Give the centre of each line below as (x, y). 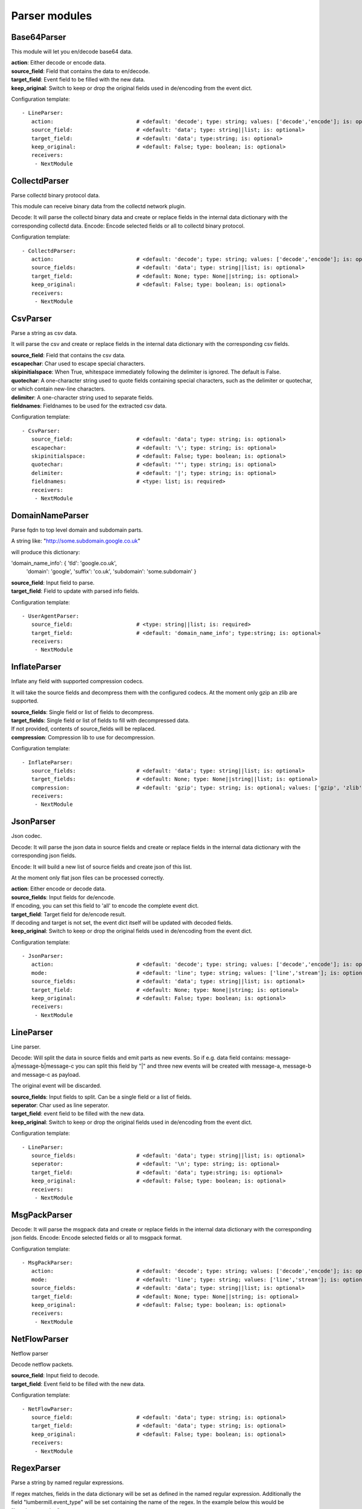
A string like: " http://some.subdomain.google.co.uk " (76, 541)
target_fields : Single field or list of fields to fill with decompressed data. (100, 720)
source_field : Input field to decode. (55, 1376)
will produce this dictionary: (46, 552)
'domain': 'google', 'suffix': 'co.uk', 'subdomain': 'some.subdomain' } (111, 572)
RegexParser (36, 1468)
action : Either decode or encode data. (59, 63)
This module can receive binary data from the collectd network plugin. (99, 206)
